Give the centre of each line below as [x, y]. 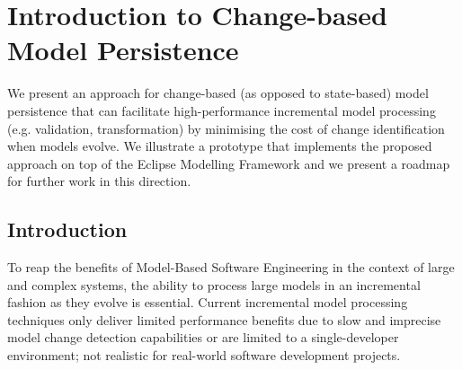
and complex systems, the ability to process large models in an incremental [214, 284]
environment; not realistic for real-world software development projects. [204, 355]
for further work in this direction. [99, 181]
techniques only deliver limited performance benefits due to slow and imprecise [224, 319]
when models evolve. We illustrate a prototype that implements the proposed [220, 146]
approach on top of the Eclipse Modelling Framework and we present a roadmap [229, 163]
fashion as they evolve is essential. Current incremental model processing [208, 302]
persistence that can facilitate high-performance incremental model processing [222, 110]
